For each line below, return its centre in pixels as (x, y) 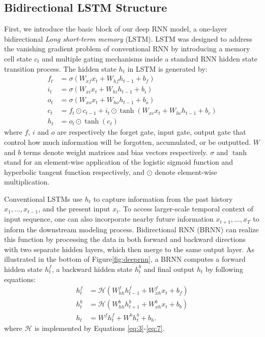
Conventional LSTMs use (43, 198)
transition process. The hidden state (60, 68)
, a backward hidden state (92, 269)
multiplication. (27, 182)
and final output (169, 269)
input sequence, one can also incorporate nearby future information (109, 219)
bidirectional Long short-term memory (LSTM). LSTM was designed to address (128, 38)
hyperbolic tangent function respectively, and (74, 172)
